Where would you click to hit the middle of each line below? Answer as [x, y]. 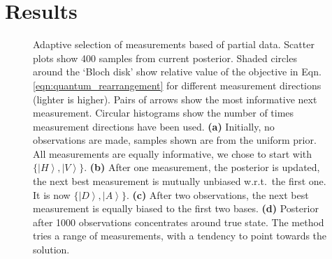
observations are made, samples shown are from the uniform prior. [175, 140]
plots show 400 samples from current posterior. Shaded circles [165, 58]
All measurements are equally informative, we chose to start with [173, 153]
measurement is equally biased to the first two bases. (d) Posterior [176, 208]
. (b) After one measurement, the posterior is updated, [202, 167]
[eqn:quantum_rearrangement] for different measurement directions [177, 85]
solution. [51, 250]
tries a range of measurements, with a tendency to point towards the [180, 236]
